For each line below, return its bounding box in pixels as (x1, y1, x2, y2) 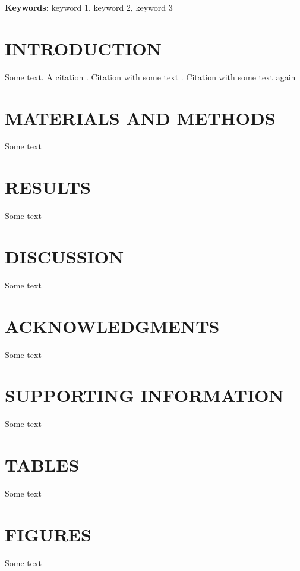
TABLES (5, 453, 80, 477)
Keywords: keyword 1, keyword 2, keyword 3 (5, 1, 173, 13)
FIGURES (5, 522, 91, 546)
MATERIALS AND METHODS (5, 105, 276, 130)
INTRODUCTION (5, 36, 162, 60)
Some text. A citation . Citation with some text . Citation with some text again (5, 70, 296, 83)
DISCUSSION (5, 244, 124, 268)
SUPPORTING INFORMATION (5, 383, 284, 407)
